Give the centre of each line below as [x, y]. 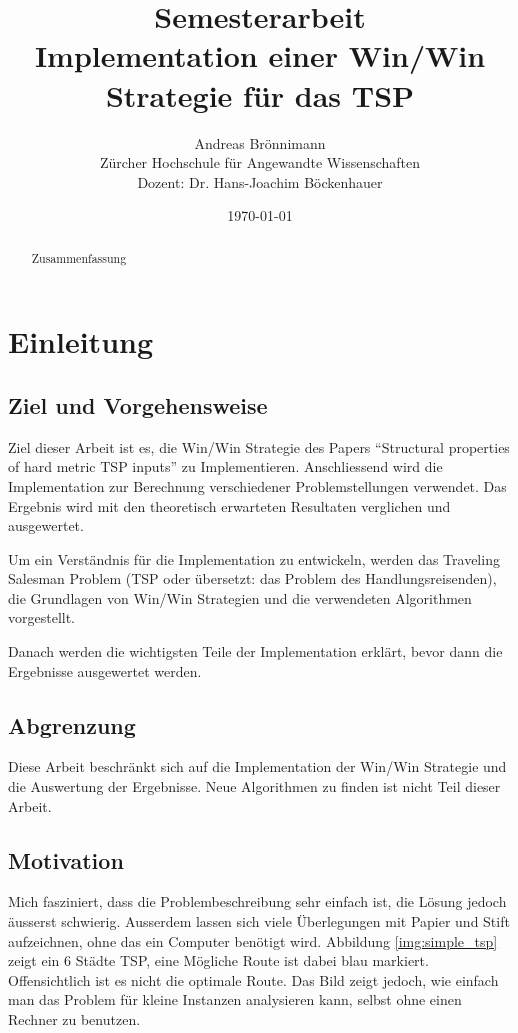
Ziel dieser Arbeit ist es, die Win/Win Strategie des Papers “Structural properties [259, 446]
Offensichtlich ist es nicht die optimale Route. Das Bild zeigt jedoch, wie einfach [253, 979]
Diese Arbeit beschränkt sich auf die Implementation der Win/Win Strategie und [257, 766]
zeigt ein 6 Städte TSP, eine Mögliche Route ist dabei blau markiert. [218, 960]
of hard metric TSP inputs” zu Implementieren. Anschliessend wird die [225, 466]
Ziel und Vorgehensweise [138, 404]
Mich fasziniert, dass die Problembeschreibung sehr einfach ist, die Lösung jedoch [257, 901]
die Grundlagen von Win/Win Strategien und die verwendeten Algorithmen [240, 597]
